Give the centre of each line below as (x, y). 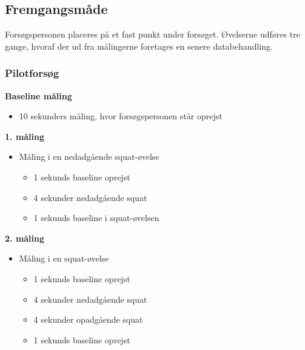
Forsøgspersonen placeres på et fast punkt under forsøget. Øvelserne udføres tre (152, 34)
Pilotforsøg (32, 73)
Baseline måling (39, 95)
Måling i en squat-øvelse (64, 258)
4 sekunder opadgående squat (88, 319)
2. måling (25, 238)
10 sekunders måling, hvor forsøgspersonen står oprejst (121, 116)
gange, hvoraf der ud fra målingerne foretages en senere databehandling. (139, 46)
